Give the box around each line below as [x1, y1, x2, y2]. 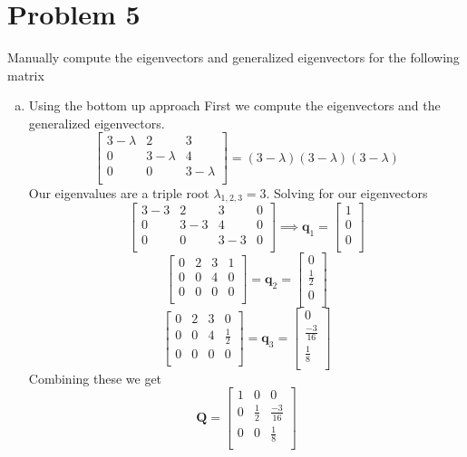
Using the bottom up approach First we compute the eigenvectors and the [28, 96, 441, 115]
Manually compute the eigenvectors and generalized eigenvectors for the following [7, 48, 460, 67]
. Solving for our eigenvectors [266, 183, 428, 202]
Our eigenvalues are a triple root [28, 183, 209, 202]
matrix [7, 65, 44, 84]
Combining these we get [28, 368, 162, 387]
